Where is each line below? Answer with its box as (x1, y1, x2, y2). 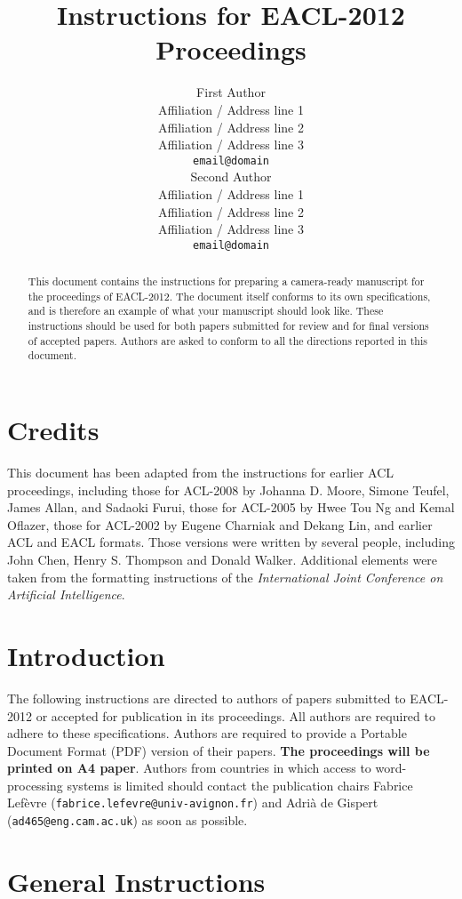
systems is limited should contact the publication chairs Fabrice (67, 775, 413, 794)
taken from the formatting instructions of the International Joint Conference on (7, 567, 443, 586)
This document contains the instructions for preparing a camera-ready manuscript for (28, 274, 425, 289)
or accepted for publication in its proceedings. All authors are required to (36, 706, 435, 725)
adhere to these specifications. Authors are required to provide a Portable (7, 724, 407, 742)
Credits (7, 412, 100, 448)
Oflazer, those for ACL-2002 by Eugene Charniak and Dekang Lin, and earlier (7, 515, 433, 534)
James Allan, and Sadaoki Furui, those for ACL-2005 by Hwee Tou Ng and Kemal (7, 498, 455, 517)
